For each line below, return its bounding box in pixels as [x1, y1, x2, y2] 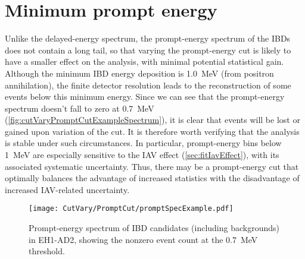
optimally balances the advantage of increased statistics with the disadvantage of [5, 172, 300, 184]
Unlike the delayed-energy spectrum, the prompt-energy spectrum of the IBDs [5, 32, 291, 45]
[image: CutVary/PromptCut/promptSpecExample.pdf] [29, 204, 234, 213]
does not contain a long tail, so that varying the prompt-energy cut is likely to [5, 43, 291, 56]
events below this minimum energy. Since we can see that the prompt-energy [5, 90, 285, 103]
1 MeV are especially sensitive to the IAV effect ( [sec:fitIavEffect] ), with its [5, 149, 279, 161]
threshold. [29, 245, 65, 257]
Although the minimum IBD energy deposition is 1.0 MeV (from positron [5, 67, 274, 79]
